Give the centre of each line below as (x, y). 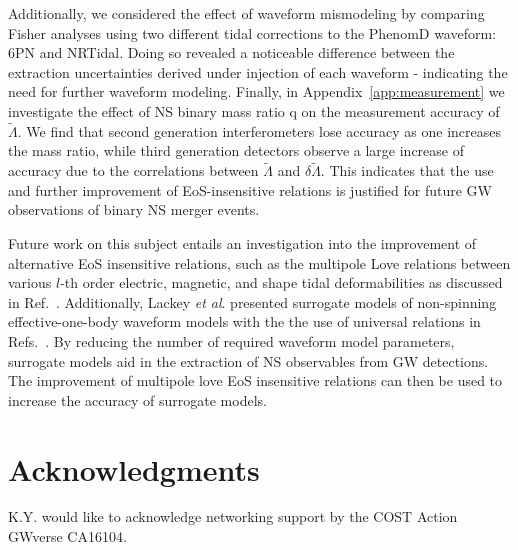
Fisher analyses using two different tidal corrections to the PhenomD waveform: (252, 32)
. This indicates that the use (407, 170)
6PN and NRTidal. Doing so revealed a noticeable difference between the (231, 52)
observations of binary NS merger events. (134, 209)
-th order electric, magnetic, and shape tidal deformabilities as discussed (281, 282)
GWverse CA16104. (67, 536)
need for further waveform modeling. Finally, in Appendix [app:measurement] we (256, 91)
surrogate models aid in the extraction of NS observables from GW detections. (248, 360)
